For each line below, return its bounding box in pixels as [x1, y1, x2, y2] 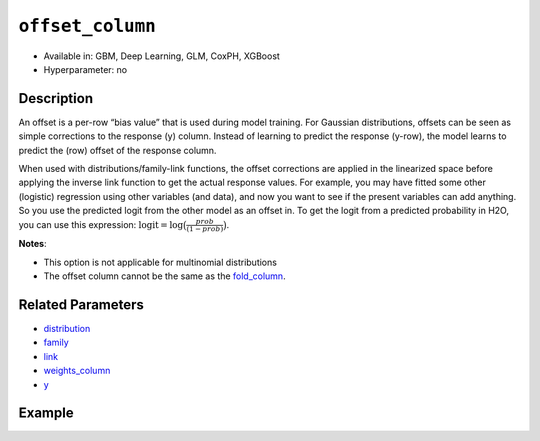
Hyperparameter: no [43, 63, 128, 75]
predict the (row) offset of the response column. [18, 144, 217, 156]
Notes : [18, 238, 47, 250]
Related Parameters [18, 296, 145, 313]
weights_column [43, 365, 111, 377]
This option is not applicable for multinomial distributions [43, 256, 277, 268]
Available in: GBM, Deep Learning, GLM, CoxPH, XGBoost [43, 50, 280, 62]
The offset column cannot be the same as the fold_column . [43, 270, 286, 282]
